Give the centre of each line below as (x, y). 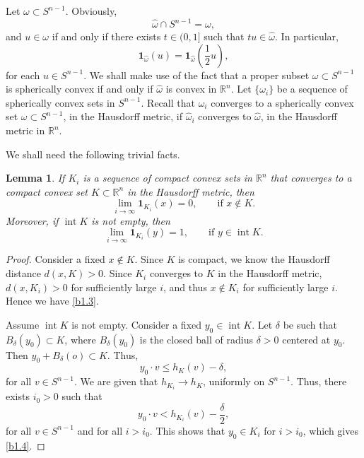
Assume (23, 324)
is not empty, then (131, 220)
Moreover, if (32, 220)
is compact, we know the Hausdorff (254, 259)
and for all (100, 430)
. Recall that (168, 102)
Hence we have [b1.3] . (52, 301)
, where (80, 339)
